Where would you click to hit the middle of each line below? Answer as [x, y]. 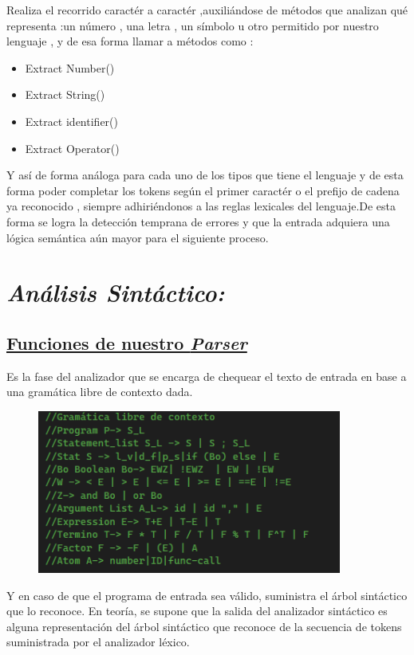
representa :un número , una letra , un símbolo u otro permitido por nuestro [193, 25]
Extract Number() [70, 67]
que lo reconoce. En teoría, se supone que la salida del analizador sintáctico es [197, 611]
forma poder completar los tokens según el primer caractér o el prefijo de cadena [203, 190]
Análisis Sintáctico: [116, 292]
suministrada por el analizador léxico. [98, 642]
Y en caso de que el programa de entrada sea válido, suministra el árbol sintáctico [207, 595]
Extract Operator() [72, 148]
